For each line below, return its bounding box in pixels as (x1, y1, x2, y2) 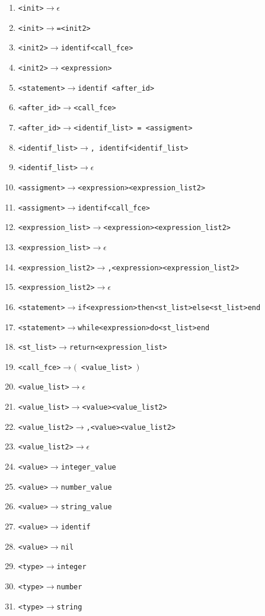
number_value (60, 483, 112, 491)
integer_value (60, 463, 116, 472)
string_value (60, 503, 112, 512)
